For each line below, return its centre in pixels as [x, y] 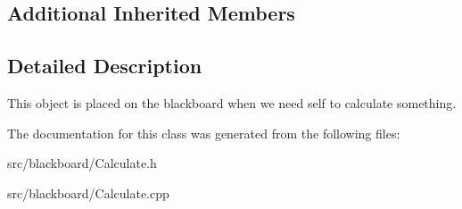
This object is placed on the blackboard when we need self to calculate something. [232, 102]
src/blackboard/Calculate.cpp [88, 192]
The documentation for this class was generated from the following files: [204, 133]
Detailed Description [105, 66]
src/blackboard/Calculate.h [82, 163]
